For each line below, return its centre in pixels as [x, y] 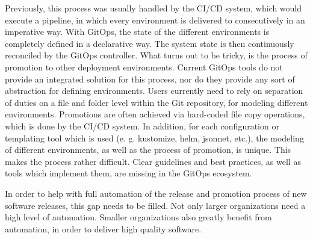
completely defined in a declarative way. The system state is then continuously [150, 43]
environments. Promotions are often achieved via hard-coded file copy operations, [155, 114]
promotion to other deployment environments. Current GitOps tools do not [144, 67]
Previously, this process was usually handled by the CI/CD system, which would [153, 8]
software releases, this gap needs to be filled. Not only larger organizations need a [155, 205]
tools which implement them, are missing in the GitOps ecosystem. [129, 173]
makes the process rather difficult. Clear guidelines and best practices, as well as [153, 161]
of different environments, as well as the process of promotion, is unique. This [148, 150]
